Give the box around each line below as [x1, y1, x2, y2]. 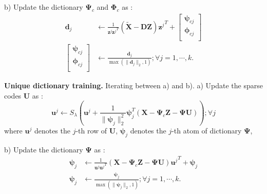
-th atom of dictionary [171, 125, 242, 135]
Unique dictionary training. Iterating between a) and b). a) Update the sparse [4, 80, 263, 91]
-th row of [75, 125, 107, 135]
